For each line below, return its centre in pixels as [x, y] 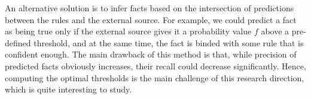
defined [18, 42]
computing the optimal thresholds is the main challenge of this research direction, [155, 77]
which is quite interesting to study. [68, 89]
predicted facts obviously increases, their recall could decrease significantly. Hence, [155, 66]
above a [275, 31]
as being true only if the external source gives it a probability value [128, 31]
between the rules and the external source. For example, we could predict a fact [151, 19]
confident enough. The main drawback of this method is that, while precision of [151, 54]
